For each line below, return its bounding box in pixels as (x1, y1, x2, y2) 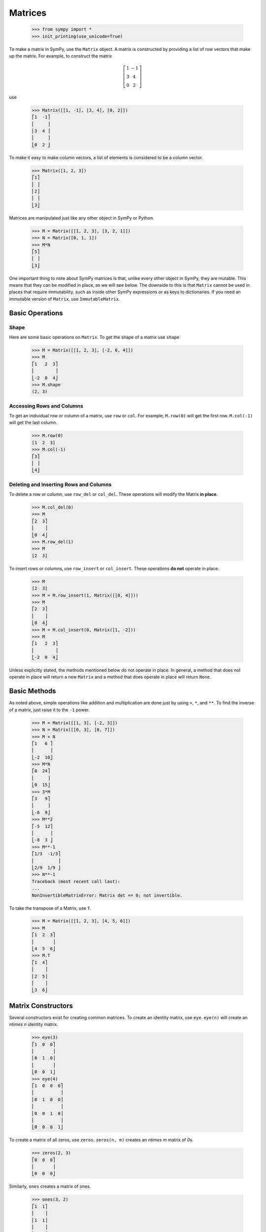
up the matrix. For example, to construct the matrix (9, 53, 112, 59)
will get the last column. (9, 419, 58, 426)
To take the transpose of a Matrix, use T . (9, 905, 92, 911)
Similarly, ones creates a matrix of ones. (9, 1183, 91, 1190)
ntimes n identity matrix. (9, 1022, 59, 1027)
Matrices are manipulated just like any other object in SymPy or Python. (9, 215, 155, 221)
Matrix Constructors (9, 1001, 73, 1010)
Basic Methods (9, 687, 56, 695)
